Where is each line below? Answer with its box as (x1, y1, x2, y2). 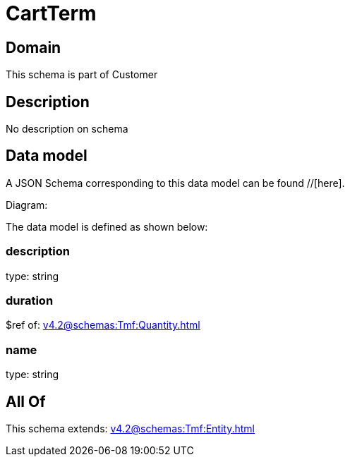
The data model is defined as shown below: (6, 220, 208, 233)
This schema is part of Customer (6, 68, 158, 81)
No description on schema (6, 123, 128, 135)
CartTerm (6, 1, 97, 25)
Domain (6, 38, 61, 56)
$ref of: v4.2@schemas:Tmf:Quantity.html (6, 319, 200, 332)
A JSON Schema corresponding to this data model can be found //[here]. (6, 176, 345, 189)
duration (6, 293, 54, 308)
